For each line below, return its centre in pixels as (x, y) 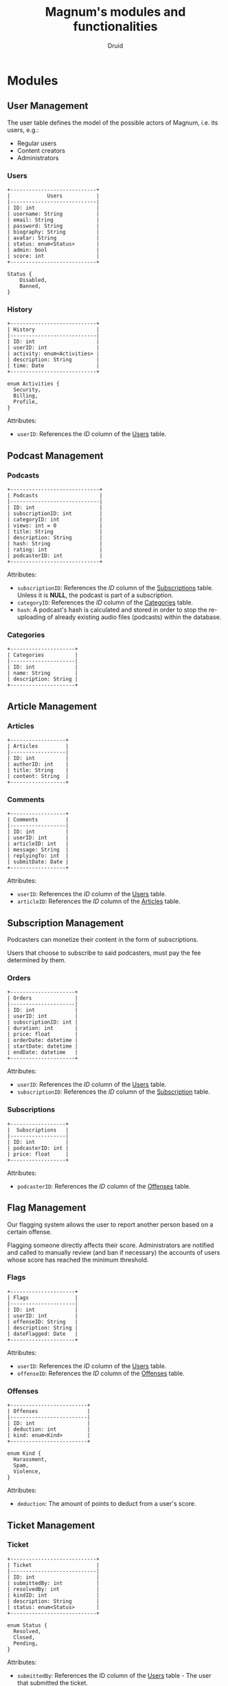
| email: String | (53, 220)
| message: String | (38, 850)
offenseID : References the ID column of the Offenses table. (101, 1373)
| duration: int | (43, 1028)
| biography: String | (53, 232)
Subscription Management (66, 923)
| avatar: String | (53, 238)
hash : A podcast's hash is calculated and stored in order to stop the (112, 610)
